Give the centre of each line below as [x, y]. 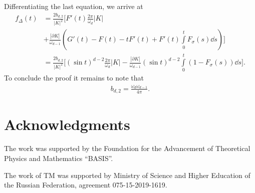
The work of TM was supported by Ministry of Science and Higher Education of [127, 175]
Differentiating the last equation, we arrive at [74, 6]
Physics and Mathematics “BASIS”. [59, 158]
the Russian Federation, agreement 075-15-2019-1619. [86, 185]
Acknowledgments [67, 124]
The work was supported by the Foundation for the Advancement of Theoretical [127, 148]
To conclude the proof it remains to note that [74, 78]
